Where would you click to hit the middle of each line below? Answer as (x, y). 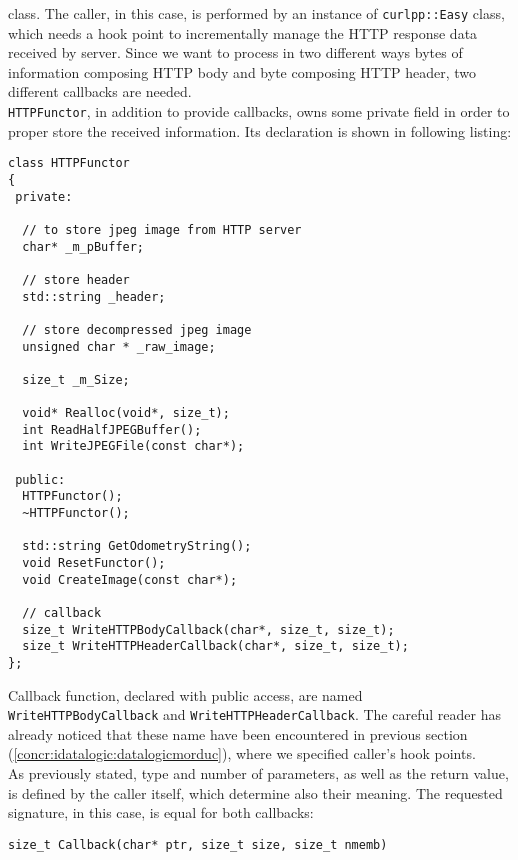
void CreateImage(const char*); (130, 579)
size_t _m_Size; (76, 379)
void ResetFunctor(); (94, 563)
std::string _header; (94, 296)
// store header (76, 279)
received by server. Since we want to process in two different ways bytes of (235, 52)
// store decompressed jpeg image (137, 329)
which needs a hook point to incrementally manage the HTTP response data (243, 32)
